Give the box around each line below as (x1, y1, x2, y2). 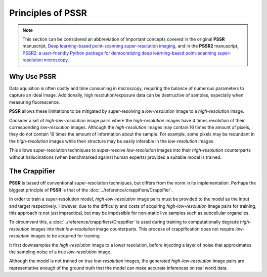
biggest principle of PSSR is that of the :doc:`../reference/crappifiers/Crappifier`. (9, 187, 173, 193)
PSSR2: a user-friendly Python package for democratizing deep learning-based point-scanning (22, 50, 217, 56)
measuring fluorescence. (9, 99, 60, 105)
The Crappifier (9, 167, 55, 176)
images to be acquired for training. (30, 233, 101, 239)
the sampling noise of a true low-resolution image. (9, 249, 112, 255)
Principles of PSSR (9, 7, 88, 18)
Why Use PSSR (9, 72, 56, 81)
